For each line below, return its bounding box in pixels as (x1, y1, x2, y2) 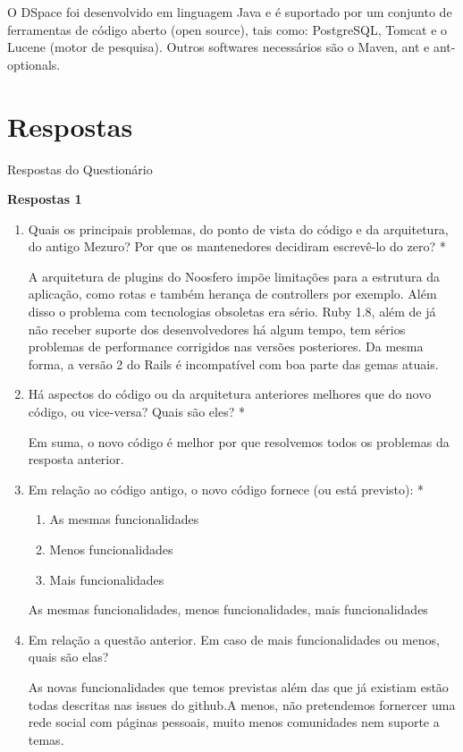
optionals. (7, 55, 61, 73)
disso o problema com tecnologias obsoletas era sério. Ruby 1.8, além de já (28, 302, 436, 321)
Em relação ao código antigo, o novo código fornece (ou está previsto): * (28, 479, 425, 498)
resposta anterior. (28, 450, 124, 469)
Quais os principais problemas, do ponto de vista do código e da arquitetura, (28, 219, 449, 238)
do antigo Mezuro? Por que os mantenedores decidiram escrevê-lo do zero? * (28, 237, 446, 256)
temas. (28, 730, 64, 748)
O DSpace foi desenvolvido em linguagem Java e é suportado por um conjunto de (7, 3, 452, 21)
